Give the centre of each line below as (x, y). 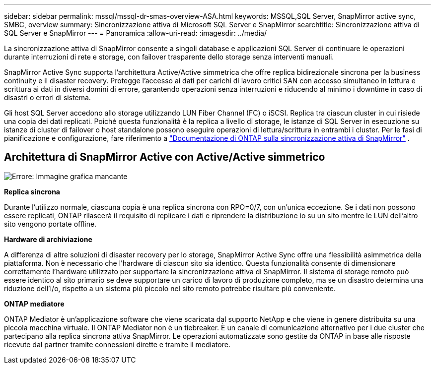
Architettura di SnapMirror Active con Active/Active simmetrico (165, 157)
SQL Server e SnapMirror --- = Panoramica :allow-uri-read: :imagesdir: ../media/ (136, 33)
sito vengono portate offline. (50, 224)
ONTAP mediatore (34, 304)
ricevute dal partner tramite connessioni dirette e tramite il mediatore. (117, 344)
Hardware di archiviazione (48, 239)
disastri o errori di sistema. (47, 97)
